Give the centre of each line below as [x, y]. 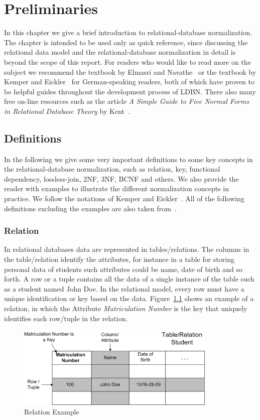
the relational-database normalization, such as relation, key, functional [112, 169]
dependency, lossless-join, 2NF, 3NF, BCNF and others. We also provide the [121, 178]
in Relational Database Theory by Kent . [67, 111]
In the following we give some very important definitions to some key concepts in [128, 159]
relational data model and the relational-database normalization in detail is [120, 52]
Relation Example [52, 412]
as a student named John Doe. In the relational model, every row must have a [124, 288]
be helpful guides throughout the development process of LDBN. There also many [130, 91]
